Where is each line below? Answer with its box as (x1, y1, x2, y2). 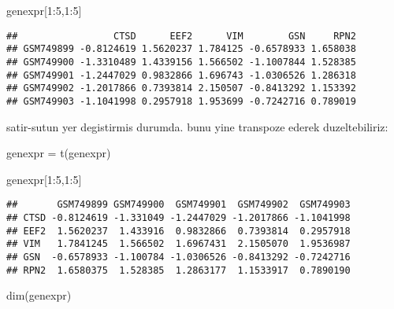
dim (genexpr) (6, 287, 72, 303)
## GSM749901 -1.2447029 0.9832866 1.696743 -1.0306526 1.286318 (6, 69, 356, 81)
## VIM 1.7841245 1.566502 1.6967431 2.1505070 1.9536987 (6, 238, 351, 250)
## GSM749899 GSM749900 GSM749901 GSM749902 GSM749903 (6, 199, 351, 211)
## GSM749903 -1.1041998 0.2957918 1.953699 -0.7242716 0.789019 (6, 95, 356, 107)
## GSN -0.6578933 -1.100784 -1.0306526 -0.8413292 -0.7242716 (6, 251, 351, 263)
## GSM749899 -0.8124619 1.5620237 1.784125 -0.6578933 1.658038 (6, 43, 356, 55)
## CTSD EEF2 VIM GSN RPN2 (6, 30, 356, 42)
